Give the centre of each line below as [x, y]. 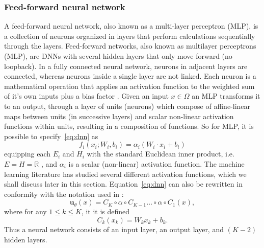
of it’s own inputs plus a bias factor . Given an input [86, 96]
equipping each [28, 154]
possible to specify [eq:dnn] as [51, 136]
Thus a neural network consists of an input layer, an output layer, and [114, 229]
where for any [25, 211]
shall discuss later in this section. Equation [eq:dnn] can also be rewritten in [123, 184]
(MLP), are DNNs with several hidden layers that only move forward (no [118, 56]
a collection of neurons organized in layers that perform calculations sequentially [130, 36]
